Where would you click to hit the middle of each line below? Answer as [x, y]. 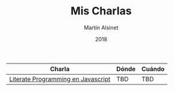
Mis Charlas [101, 11]
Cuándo [153, 69]
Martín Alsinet [101, 28]
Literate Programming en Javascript [60, 79]
